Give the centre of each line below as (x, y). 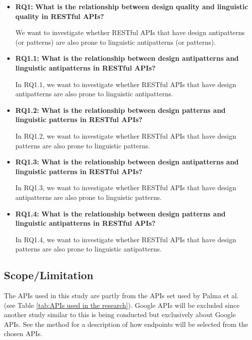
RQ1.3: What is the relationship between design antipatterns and (127, 162)
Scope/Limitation (49, 275)
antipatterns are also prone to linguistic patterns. (88, 197)
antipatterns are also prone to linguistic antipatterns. (94, 94)
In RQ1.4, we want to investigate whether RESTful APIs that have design (126, 239)
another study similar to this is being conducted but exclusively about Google (120, 314)
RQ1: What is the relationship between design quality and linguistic (132, 6)
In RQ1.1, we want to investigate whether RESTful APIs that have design (126, 84)
